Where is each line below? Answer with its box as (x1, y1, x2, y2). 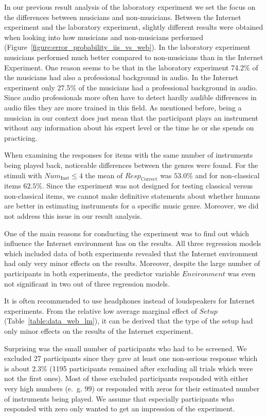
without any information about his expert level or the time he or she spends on (4, 122, 254, 133)
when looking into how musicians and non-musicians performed (4, 31, 203, 42)
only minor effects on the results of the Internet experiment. (4, 326, 193, 336)
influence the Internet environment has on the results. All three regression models (4, 238, 261, 249)
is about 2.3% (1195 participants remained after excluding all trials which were (4, 363, 253, 373)
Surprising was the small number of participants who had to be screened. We (4, 343, 247, 353)
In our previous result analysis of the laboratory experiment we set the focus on (4, 2, 256, 12)
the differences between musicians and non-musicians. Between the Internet (4, 11, 241, 22)
